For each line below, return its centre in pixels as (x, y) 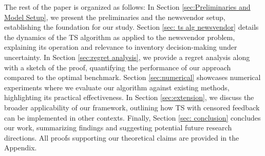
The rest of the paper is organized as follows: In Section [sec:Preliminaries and (127, 7)
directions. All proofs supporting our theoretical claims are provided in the (122, 137)
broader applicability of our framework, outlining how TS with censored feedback (132, 107)
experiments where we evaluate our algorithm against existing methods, (117, 87)
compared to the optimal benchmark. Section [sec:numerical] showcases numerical (132, 77)
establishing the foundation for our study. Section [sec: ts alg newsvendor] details (131, 27)
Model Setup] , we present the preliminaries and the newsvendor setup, (115, 17)
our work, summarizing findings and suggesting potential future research (118, 128)
